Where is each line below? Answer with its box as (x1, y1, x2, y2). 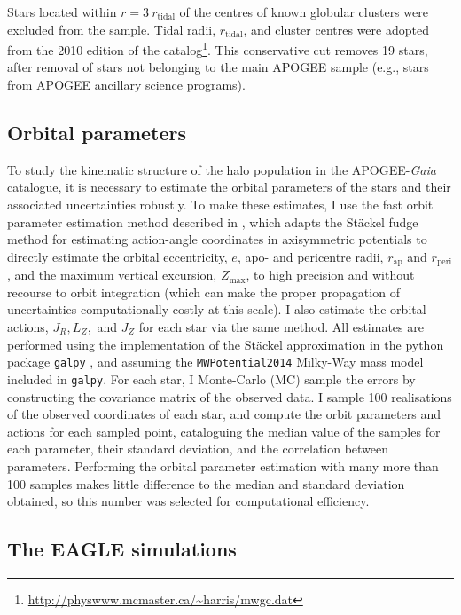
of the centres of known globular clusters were (179, 3, 428, 20)
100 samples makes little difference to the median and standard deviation (7, 474, 405, 493)
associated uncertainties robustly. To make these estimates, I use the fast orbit (7, 195, 434, 214)
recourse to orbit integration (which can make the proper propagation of (7, 282, 400, 301)
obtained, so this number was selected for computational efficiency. (7, 492, 370, 510)
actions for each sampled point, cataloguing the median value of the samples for (7, 422, 441, 440)
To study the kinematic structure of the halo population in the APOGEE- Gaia (7, 160, 436, 178)
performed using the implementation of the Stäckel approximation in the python (7, 335, 444, 353)
